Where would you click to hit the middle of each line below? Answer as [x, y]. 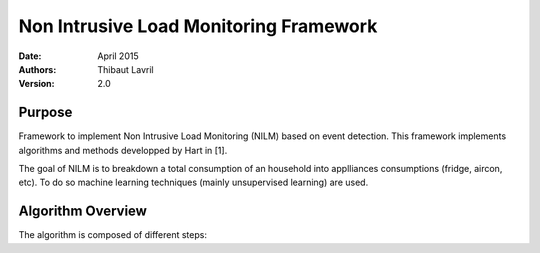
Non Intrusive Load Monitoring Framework [198, 26]
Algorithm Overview [82, 211]
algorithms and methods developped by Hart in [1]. [123, 150]
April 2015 [118, 56]
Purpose [45, 112]
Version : [36, 84]
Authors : [37, 69]
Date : [30, 56]
